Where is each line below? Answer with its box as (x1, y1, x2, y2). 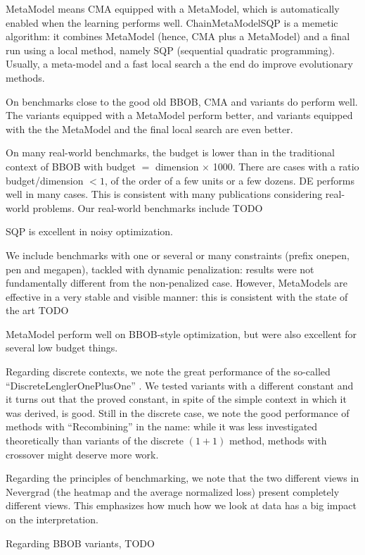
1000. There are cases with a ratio (212, 158, 359, 173)
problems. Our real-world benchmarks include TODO (32, 200, 263, 215)
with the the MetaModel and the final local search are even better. (6, 121, 293, 136)
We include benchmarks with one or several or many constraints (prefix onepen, (6, 247, 350, 262)
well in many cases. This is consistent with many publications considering (6, 187, 323, 201)
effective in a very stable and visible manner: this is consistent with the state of (6, 289, 348, 304)
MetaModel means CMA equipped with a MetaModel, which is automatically (6, 1, 340, 15)
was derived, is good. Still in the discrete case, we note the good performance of (6, 405, 350, 420)
